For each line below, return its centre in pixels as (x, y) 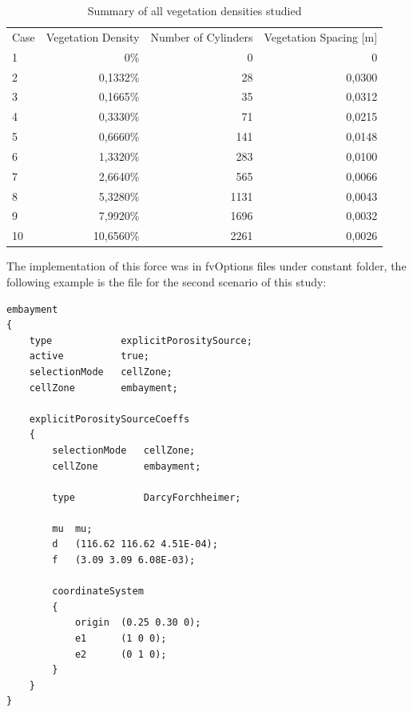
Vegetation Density (93, 36)
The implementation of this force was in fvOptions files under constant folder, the (206, 266)
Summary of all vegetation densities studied (195, 10)
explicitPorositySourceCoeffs (109, 419)
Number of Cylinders (202, 36)
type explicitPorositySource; (141, 340)
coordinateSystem (98, 592)
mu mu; (72, 528)
